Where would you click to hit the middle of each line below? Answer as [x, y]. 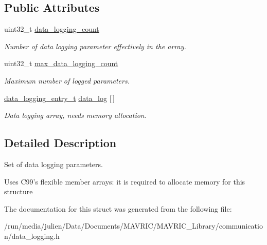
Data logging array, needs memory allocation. [76, 115]
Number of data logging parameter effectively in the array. [95, 46]
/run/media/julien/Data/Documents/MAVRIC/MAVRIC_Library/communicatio [133, 226]
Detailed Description [60, 143]
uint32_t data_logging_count [52, 29]
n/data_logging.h [32, 236]
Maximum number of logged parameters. [67, 80]
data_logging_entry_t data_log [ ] [59, 98]
